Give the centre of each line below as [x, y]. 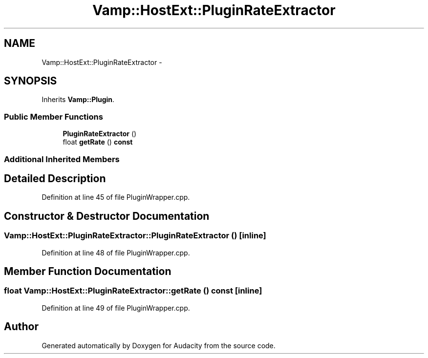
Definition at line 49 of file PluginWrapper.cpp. [116, 308]
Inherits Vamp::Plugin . [78, 100]
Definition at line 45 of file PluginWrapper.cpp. [116, 197]
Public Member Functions [53, 116]
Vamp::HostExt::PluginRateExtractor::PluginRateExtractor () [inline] [135, 236]
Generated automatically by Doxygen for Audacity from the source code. [159, 345]
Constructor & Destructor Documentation [107, 216]
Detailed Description [55, 178]
